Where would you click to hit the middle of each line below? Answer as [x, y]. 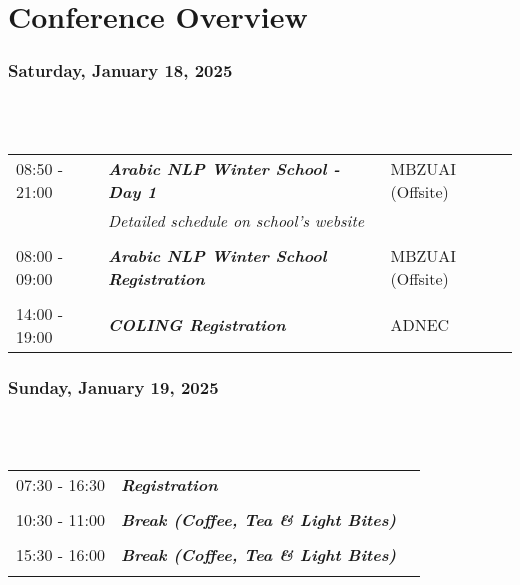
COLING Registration [196, 325]
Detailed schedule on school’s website [236, 220]
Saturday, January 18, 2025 [120, 70]
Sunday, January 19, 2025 [113, 386]
